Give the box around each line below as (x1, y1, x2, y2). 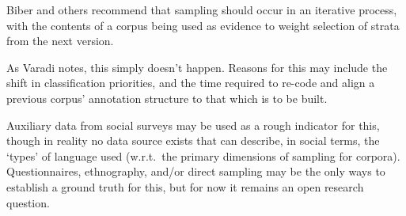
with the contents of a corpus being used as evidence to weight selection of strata (6, 17, 400, 33)
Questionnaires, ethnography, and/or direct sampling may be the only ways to (6, 163, 385, 180)
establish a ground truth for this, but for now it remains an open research (6, 178, 364, 195)
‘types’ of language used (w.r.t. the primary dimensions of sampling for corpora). (6, 147, 400, 164)
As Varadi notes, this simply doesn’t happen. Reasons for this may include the (6, 59, 388, 75)
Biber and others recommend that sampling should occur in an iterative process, (6, 2, 397, 17)
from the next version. (6, 32, 114, 49)
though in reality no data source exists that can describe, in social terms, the (6, 132, 380, 149)
